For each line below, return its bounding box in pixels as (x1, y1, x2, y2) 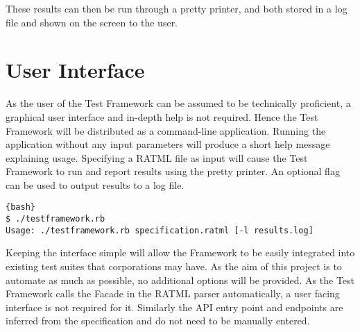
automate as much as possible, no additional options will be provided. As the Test (6, 272, 355, 287)
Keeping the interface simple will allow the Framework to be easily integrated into (6, 245, 355, 260)
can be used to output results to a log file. (6, 177, 185, 192)
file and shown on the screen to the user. (6, 15, 178, 29)
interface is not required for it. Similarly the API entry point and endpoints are (6, 299, 343, 314)
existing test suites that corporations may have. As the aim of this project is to (6, 259, 342, 274)
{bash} (6, 202, 35, 213)
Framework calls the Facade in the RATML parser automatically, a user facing (6, 286, 340, 301)
